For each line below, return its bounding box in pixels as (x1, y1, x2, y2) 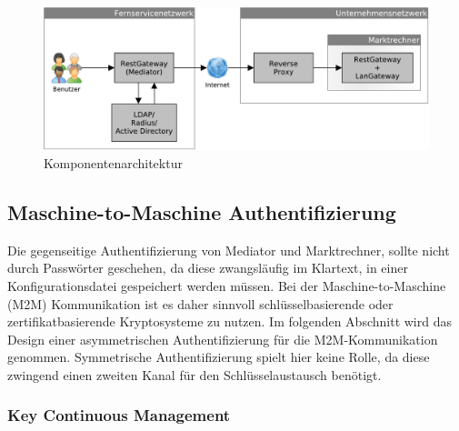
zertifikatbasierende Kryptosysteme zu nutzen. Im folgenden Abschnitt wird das (7, 312, 452, 331)
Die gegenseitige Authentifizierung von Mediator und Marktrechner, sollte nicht (7, 240, 450, 259)
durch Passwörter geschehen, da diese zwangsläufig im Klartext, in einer (7, 258, 408, 277)
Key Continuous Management (7, 404, 231, 426)
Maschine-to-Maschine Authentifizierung (7, 197, 396, 226)
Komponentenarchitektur (44, 153, 183, 172)
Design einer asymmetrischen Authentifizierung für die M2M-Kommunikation (7, 329, 438, 348)
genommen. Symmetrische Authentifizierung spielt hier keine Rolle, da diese (7, 347, 430, 366)
